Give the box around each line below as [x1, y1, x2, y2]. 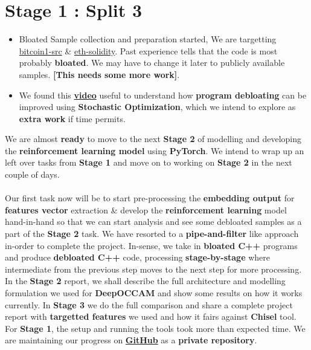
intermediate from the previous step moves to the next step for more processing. [5, 262, 302, 275]
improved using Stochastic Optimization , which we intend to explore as [19, 100, 296, 113]
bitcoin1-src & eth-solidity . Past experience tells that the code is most [19, 44, 278, 57]
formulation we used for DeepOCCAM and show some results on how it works [5, 287, 303, 299]
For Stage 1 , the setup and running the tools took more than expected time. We [5, 322, 306, 334]
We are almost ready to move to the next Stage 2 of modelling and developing [5, 132, 302, 145]
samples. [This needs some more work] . [19, 68, 180, 80]
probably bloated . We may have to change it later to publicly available [19, 56, 285, 69]
